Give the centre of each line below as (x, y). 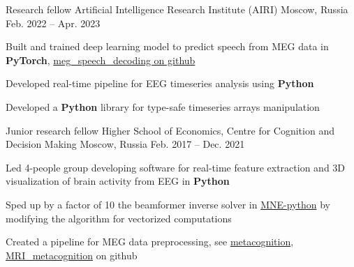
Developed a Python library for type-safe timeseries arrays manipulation (163, 106)
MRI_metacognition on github (72, 255)
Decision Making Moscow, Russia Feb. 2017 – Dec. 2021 (125, 144)
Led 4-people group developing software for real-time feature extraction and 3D (176, 167)
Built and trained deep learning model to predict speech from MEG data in (167, 46)
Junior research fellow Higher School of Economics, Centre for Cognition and (170, 130)
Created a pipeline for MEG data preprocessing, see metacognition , (150, 242)
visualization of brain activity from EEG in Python (118, 181)
